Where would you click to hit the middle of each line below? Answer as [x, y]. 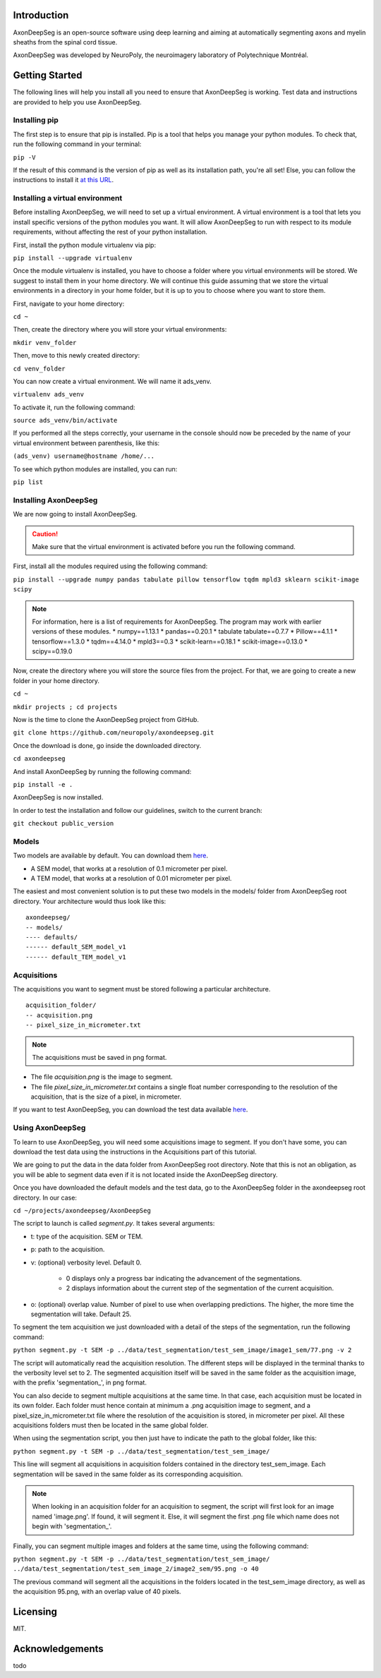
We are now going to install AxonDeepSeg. [75, 514]
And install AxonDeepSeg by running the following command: [102, 771]
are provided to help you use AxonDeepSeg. [77, 102]
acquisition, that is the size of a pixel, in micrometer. [106, 1097]
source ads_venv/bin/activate [65, 421]
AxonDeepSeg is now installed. [58, 797]
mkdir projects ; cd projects [65, 707]
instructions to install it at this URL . [64, 180]
